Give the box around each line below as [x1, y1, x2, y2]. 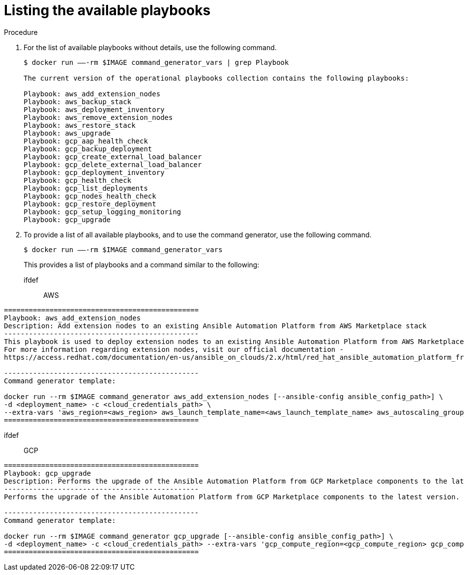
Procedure [4, 28, 38, 36]
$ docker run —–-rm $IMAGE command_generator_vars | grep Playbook [24, 58, 289, 66]
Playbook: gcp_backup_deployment [24, 144, 152, 153]
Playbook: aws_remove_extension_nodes [24, 113, 173, 121]
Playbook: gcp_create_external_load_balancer [24, 152, 202, 161]
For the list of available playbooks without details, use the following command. [24, 43, 277, 52]
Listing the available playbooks [4, 2, 211, 19]
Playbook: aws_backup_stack [24, 97, 132, 106]
